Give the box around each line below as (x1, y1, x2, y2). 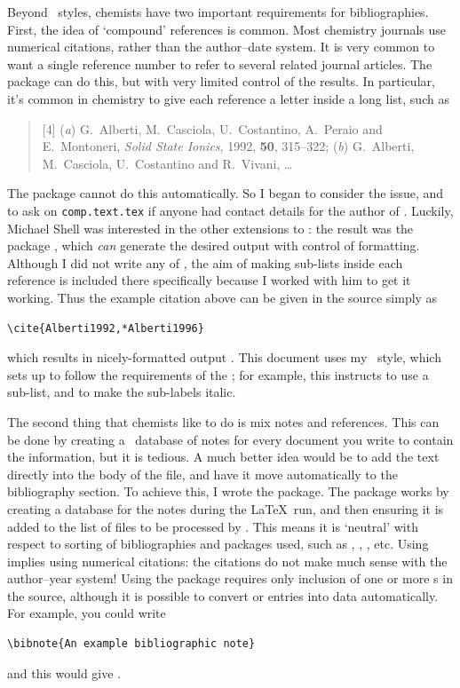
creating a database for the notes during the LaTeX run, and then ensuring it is (7, 499, 444, 518)
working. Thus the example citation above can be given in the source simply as (7, 288, 438, 306)
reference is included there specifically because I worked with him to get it (7, 271, 411, 289)
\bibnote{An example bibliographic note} (7, 637, 256, 651)
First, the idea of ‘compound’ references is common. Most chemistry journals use (7, 20, 447, 38)
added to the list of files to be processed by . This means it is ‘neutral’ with (7, 517, 418, 535)
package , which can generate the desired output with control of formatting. (7, 236, 420, 255)
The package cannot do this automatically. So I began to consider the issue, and (7, 184, 444, 202)
